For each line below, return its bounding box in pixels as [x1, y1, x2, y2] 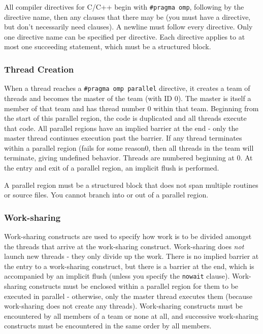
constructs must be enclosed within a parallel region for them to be [29, 281, 239, 291]
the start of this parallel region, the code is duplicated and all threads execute [4, 113, 247, 123]
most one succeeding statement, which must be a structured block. [4, 41, 211, 52]
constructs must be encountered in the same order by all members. [4, 320, 212, 331]
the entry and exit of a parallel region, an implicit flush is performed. [4, 162, 219, 173]
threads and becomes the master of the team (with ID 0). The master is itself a [4, 92, 251, 103]
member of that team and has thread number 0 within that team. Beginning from [4, 103, 259, 113]
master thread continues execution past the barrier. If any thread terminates [4, 132, 242, 143]
